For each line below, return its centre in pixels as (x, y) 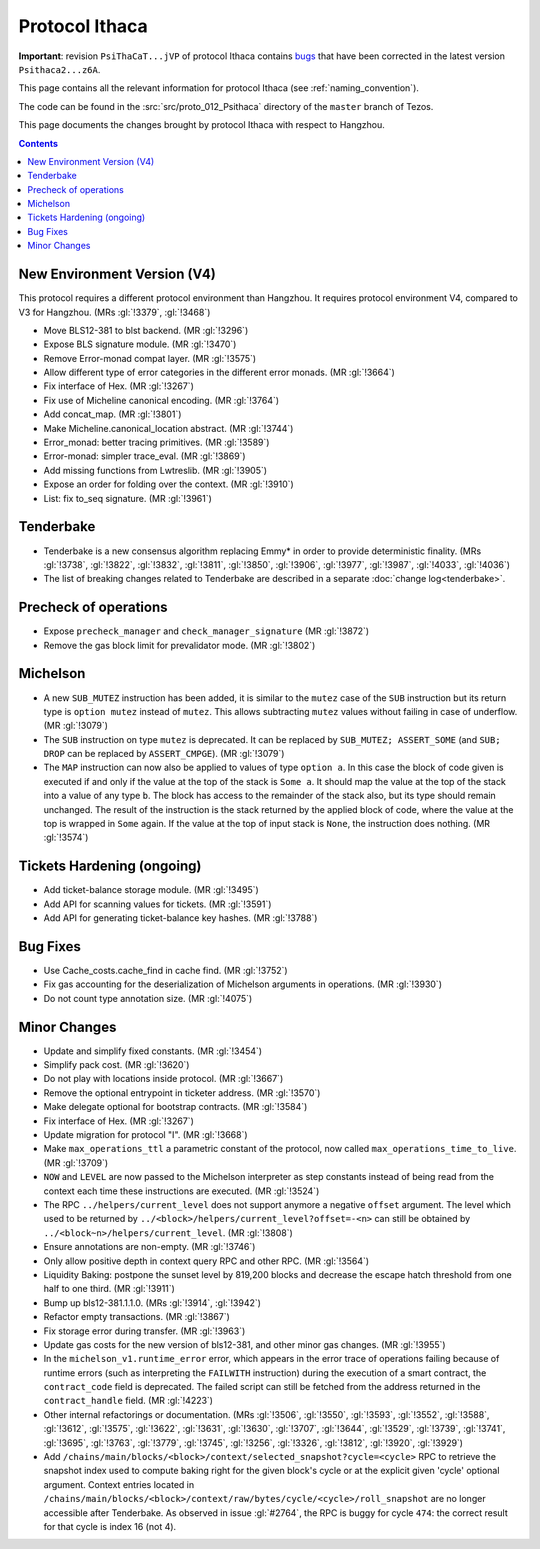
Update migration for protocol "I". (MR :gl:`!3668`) (146, 1135)
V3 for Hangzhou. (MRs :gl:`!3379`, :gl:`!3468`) (114, 312)
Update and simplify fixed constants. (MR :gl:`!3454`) (153, 1051)
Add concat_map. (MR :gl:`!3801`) (112, 414)
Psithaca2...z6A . (59, 69)
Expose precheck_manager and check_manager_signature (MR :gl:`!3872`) (206, 631)
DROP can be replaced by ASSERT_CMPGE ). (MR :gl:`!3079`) (164, 754)
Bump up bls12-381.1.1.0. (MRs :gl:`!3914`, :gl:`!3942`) (152, 1302)
